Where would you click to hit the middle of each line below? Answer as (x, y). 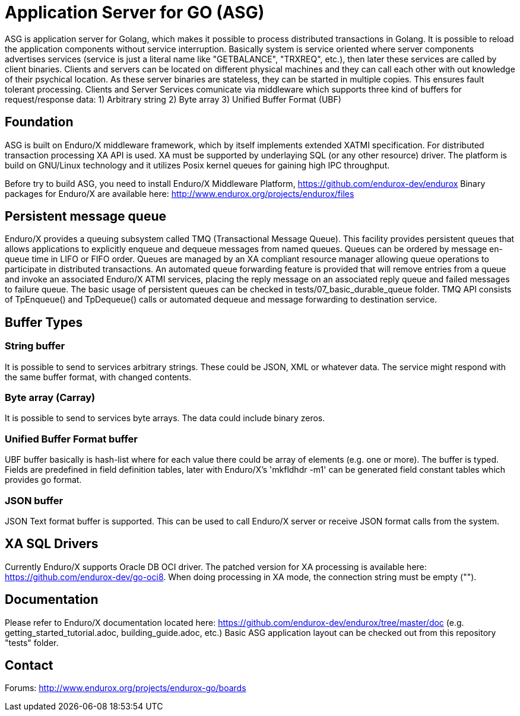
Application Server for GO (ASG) (135, 12)
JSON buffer (34, 500)
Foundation (39, 122)
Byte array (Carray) (50, 398)
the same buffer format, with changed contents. (98, 377)
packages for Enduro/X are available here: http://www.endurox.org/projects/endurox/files (180, 193)
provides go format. (43, 480)
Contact (29, 666)
